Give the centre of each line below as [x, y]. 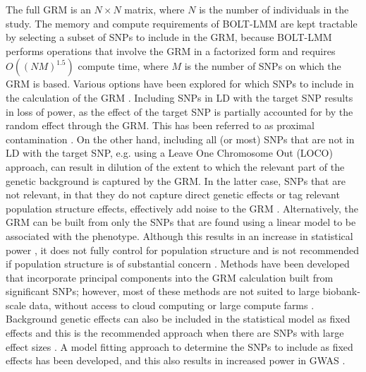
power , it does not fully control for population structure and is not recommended [183, 250]
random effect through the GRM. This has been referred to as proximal [160, 125]
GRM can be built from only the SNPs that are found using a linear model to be [181, 222]
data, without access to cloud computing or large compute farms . [172, 305]
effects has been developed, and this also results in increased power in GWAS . [176, 360]
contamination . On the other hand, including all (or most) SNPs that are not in [180, 139]
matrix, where [154, 9]
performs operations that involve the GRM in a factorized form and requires [171, 50]
